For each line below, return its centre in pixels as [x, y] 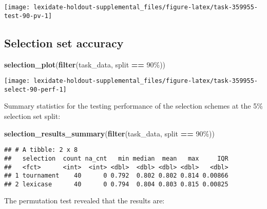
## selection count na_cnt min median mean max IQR [116, 158]
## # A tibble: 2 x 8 [41, 150]
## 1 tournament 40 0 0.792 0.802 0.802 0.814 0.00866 [116, 176]
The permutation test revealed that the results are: [84, 201]
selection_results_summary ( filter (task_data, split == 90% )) [109, 133]
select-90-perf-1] [35, 89]
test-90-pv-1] [28, 16]
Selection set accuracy [64, 42]
